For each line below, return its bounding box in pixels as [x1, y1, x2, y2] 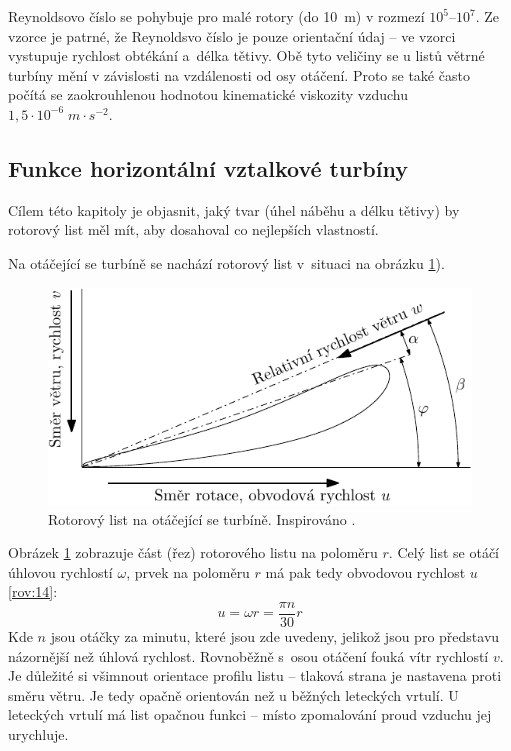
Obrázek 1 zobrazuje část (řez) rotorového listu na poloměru [8, 542, 378, 563]
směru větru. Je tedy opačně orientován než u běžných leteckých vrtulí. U [8, 684, 459, 705]
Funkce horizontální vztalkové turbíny [8, 152, 408, 183]
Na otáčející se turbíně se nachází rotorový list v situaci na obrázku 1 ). [8, 252, 445, 273]
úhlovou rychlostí [8, 561, 113, 582]
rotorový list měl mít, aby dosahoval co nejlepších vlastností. [8, 219, 379, 240]
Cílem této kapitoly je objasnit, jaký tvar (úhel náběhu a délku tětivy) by [8, 199, 460, 220]
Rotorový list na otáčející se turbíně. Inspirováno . [48, 508, 356, 529]
